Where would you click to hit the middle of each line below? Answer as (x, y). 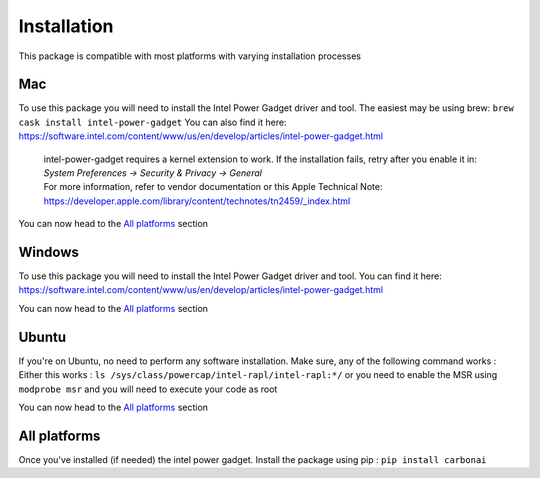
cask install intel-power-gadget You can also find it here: (152, 122)
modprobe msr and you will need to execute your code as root (148, 389)
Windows (48, 252)
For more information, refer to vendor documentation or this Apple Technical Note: (213, 187)
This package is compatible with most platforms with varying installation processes (190, 56)
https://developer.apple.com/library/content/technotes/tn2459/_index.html (197, 201)
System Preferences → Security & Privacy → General (152, 173)
